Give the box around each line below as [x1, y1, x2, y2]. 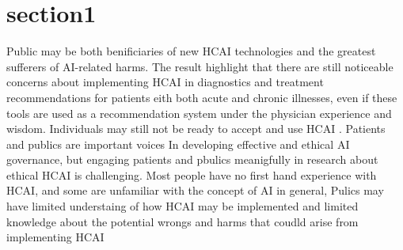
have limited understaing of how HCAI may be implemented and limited [6, 198, 359, 214]
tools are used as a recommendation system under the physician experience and [6, 104, 392, 121]
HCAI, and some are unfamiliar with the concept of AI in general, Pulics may [6, 182, 384, 199]
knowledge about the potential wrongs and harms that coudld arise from [6, 213, 359, 229]
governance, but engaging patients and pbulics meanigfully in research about [6, 151, 378, 168]
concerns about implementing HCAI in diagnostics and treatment [6, 74, 324, 90]
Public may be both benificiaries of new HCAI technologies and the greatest [6, 43, 376, 59]
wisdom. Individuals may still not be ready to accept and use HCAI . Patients [6, 120, 386, 137]
